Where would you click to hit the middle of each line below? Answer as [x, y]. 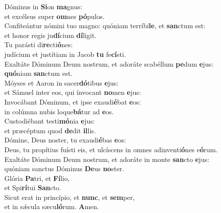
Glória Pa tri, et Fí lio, [37, 178]
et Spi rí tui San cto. [33, 187]
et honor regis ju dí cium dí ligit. [50, 35]
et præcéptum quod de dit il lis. [50, 130]
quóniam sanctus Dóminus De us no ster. [64, 169]
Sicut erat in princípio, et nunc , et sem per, [70, 197]
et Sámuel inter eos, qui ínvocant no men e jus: [73, 92]
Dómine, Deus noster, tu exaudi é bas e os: [65, 140]
